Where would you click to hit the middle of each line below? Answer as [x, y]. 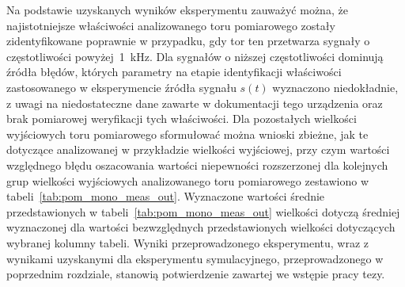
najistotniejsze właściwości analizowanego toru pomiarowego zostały [171, 25]
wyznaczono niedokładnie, [335, 87]
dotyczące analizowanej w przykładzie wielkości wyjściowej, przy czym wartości [198, 149]
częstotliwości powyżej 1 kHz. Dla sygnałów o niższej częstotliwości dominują [195, 56]
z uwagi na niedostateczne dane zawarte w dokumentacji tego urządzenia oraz [195, 103]
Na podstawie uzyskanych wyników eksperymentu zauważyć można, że [177, 10]
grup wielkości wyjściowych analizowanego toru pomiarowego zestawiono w [188, 180]
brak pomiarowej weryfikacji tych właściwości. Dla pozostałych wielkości [182, 119]
